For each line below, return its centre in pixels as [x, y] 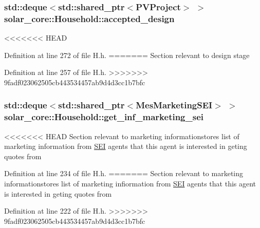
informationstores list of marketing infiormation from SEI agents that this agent [130, 184]
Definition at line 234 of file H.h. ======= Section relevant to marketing [124, 173]
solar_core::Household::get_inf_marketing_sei [104, 117]
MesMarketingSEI [174, 105]
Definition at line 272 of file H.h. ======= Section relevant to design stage [127, 55]
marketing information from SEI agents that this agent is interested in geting [126, 146]
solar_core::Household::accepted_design [89, 18]
